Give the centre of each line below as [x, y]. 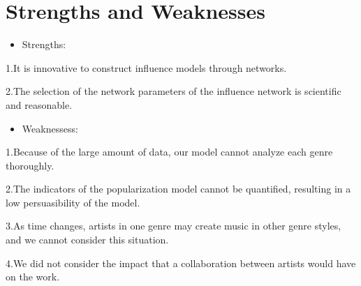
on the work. [33, 277]
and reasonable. [39, 104]
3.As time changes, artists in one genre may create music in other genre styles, [174, 226]
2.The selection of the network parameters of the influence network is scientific [174, 91]
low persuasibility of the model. [73, 202]
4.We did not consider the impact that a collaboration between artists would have [181, 263]
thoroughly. [30, 165]
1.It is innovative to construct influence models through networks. [146, 67]
